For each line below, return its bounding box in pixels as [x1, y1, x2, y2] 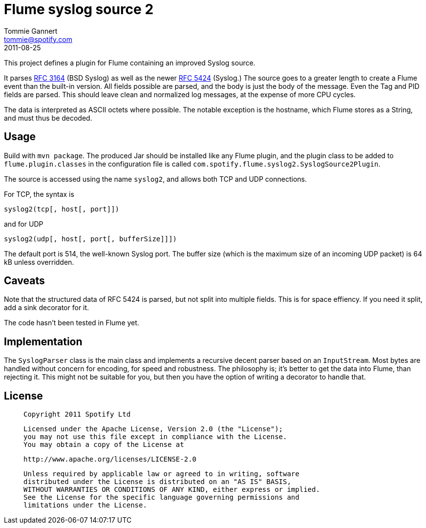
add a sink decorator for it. [4, 303, 89, 312]
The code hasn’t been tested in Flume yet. [4, 318, 139, 327]
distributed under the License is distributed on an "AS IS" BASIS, [23, 478, 291, 486]
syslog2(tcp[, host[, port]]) [4, 205, 120, 213]
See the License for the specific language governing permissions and [23, 493, 299, 502]
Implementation [4, 335, 83, 348]
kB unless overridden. [4, 257, 74, 266]
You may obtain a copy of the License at [23, 441, 184, 449]
